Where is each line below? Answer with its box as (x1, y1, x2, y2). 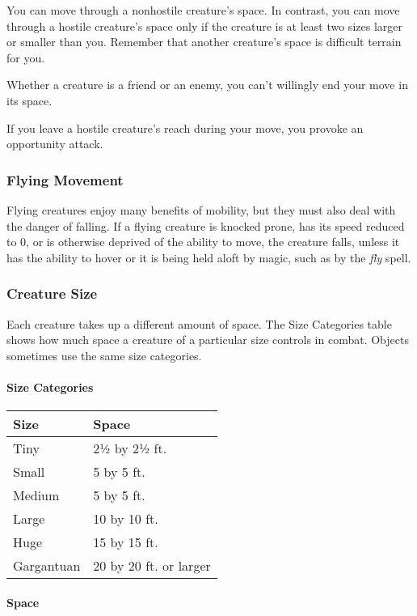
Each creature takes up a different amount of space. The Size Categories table (6, 315, 392, 332)
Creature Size (6, 283, 98, 304)
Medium (13, 486, 60, 505)
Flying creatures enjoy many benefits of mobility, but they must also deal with (6, 201, 396, 218)
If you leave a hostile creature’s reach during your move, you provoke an (6, 119, 364, 136)
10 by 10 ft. (93, 509, 158, 529)
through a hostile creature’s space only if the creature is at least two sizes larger (6, 17, 402, 34)
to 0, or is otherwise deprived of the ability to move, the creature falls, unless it (6, 233, 400, 250)
